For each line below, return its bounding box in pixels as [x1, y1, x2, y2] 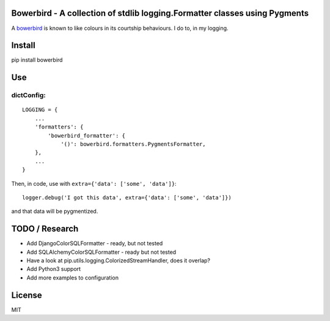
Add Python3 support [26, 265, 81, 273]
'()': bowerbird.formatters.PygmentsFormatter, [61, 141, 206, 147]
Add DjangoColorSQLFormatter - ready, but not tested [26, 240, 163, 247]
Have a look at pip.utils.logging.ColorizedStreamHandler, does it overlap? [26, 257, 211, 264]
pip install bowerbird [11, 56, 63, 64]
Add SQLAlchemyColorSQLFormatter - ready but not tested [26, 248, 177, 256]
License [11, 290, 42, 300]
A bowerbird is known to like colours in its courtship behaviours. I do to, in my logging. [11, 24, 229, 32]
